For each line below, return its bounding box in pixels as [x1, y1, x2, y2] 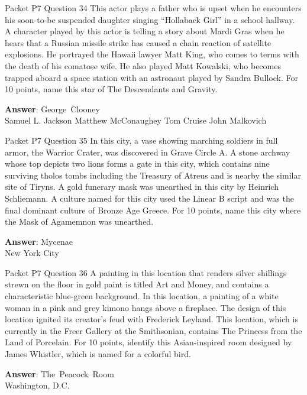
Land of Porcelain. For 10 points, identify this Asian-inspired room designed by [5, 336, 292, 348]
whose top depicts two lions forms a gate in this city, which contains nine [5, 157, 270, 170]
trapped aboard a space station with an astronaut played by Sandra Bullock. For [5, 71, 298, 83]
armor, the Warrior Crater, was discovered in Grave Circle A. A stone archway [5, 145, 290, 158]
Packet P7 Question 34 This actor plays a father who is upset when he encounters [5, 2, 302, 14]
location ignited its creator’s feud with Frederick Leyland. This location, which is [5, 313, 298, 325]
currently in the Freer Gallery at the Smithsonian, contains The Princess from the [5, 324, 302, 336]
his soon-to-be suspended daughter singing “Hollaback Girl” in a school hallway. [5, 13, 295, 25]
